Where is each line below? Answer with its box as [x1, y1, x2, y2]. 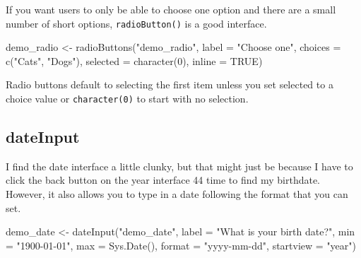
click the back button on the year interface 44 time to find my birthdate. [6, 172, 321, 187]
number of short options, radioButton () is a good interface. [6, 16, 267, 30]
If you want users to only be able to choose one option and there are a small [6, 2, 336, 16]
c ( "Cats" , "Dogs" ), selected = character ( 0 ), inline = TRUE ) [6, 53, 263, 68]
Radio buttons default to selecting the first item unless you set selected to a [6, 77, 333, 92]
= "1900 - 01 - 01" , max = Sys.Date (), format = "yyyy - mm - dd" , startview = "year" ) [6, 238, 357, 252]
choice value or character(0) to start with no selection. [6, 91, 249, 106]
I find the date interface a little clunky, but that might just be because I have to [6, 158, 353, 173]
